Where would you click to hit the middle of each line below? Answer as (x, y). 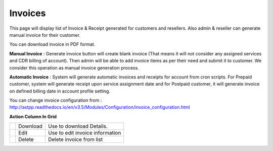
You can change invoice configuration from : (56, 100)
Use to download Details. (78, 126)
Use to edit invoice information (85, 133)
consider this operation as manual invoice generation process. (74, 67)
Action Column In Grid (33, 116)
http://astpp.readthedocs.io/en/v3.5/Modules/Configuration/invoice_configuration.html (100, 107)
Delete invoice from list (76, 139)
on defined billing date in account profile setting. (60, 91)
